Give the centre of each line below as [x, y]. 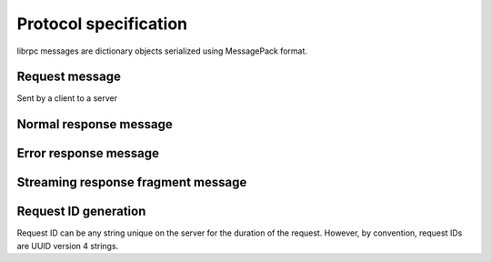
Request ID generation [81, 212]
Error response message [88, 153]
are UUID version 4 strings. [68, 246]
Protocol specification [102, 24]
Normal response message [95, 124]
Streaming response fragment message [132, 182]
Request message [69, 77]
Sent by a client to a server [67, 98]
